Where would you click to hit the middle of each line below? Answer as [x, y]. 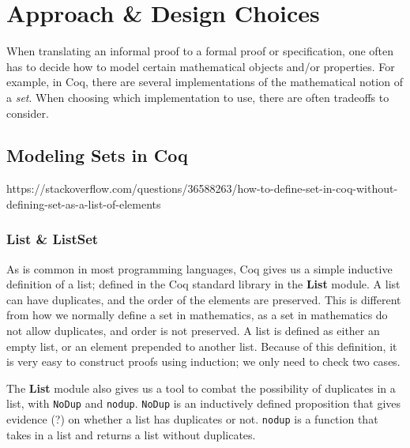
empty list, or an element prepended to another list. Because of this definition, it [202, 346]
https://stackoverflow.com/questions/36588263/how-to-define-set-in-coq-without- [202, 188]
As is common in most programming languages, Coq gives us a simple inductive [199, 268]
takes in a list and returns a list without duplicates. [131, 434]
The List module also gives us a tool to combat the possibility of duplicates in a [201, 388]
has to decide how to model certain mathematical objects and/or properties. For [201, 66]
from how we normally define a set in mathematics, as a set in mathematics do [197, 315]
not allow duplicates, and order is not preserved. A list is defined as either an [193, 331]
